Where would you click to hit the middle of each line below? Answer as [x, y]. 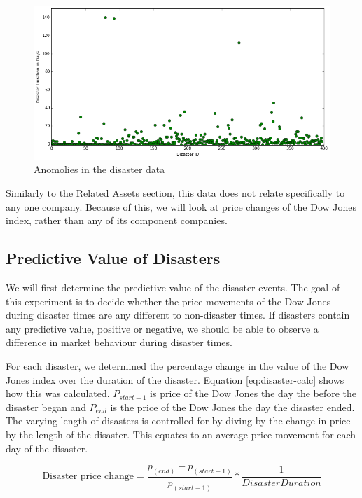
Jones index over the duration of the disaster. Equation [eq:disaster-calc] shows [175, 379]
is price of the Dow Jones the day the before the [253, 393]
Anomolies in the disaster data [99, 169]
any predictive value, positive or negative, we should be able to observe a [162, 328]
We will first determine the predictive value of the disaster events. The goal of [173, 288]
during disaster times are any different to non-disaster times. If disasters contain [178, 315]
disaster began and [46, 407]
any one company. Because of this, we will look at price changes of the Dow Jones [181, 206]
